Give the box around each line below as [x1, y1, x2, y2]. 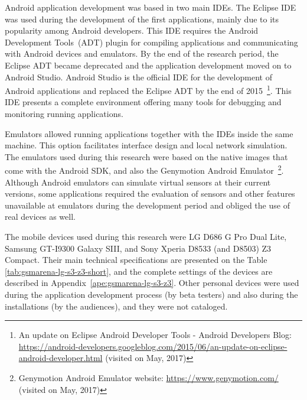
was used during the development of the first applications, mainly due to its [5, 12, 279, 25]
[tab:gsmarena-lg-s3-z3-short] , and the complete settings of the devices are [5, 265, 273, 277]
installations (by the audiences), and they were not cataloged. [5, 300, 228, 312]
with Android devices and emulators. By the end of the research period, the [5, 47, 279, 60]
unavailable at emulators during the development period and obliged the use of [5, 199, 290, 211]
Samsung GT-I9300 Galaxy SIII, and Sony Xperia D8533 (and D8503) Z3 [5, 242, 272, 254]
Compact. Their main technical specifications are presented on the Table [5, 253, 267, 266]
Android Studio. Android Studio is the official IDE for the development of [5, 70, 272, 83]
